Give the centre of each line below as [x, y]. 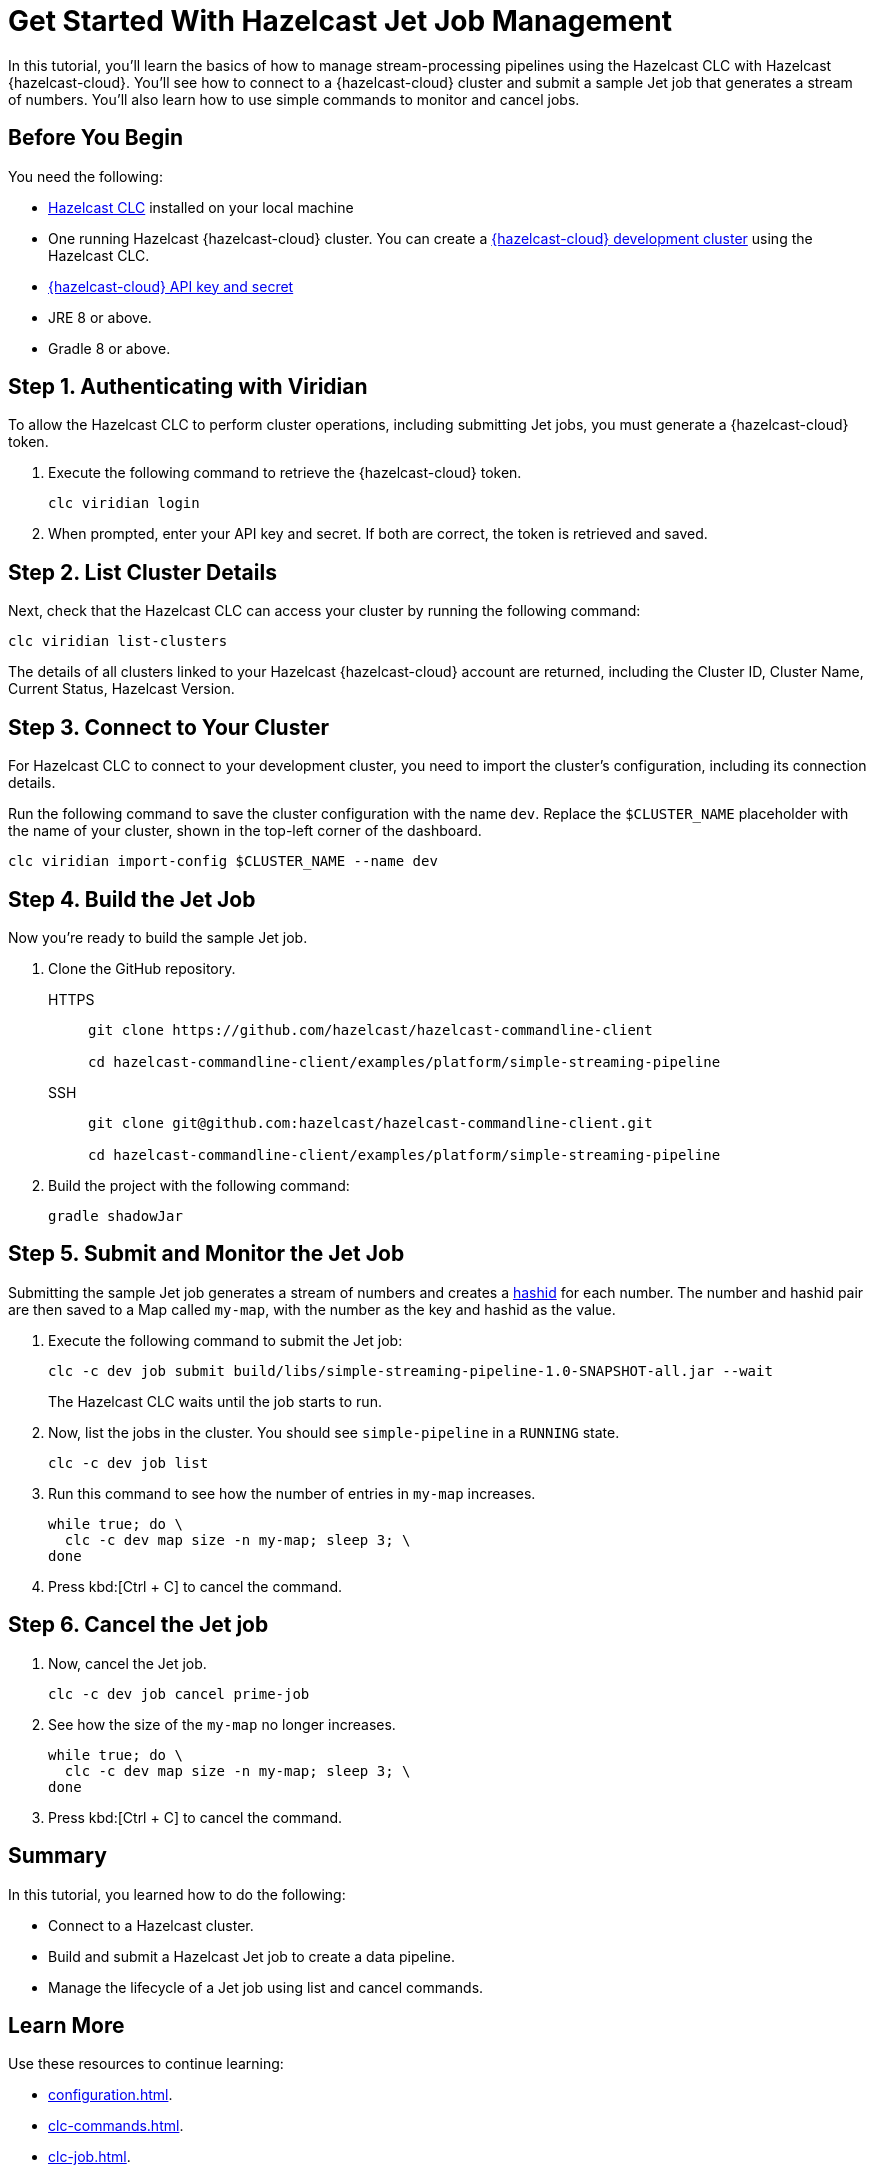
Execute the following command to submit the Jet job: [225, 1340]
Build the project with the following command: [199, 1185]
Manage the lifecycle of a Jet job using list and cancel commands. [266, 1987]
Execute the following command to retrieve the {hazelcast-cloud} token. [285, 473]
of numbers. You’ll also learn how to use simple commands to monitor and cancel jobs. [294, 99]
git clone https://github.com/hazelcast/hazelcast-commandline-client [370, 1029]
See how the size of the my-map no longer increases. [222, 1724]
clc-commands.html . [116, 2126]
